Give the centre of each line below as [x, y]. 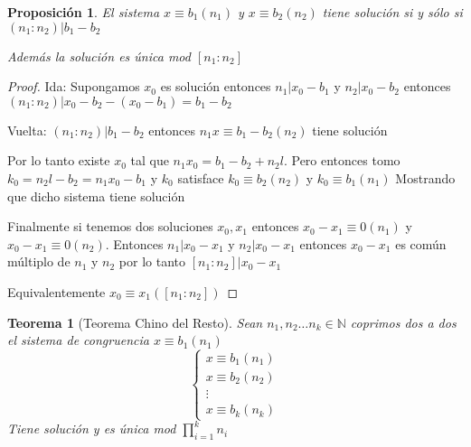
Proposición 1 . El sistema [84, 12]
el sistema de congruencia [78, 340]
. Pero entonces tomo [342, 160]
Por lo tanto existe [59, 160]
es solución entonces [216, 86]
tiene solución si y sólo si [392, 12]
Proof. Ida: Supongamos [74, 86]
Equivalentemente [57, 291]
